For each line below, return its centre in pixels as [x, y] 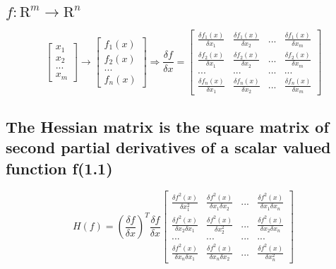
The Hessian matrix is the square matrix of [167, 126]
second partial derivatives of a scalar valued [168, 147]
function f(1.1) [59, 168]
